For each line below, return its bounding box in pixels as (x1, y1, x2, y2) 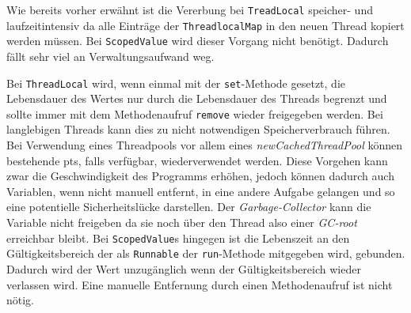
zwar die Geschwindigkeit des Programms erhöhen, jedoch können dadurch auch (6, 168, 394, 184)
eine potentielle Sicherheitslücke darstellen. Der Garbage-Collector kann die (6, 198, 371, 215)
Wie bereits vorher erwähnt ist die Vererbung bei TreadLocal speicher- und (6, 2, 373, 17)
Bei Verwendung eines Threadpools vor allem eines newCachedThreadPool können (6, 137, 403, 153)
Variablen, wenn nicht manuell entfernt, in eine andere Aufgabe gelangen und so (6, 183, 395, 199)
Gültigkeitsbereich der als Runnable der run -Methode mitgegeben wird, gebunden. (6, 245, 405, 262)
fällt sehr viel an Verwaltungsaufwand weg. (6, 47, 215, 64)
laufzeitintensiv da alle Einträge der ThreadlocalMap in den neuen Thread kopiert (6, 17, 405, 33)
